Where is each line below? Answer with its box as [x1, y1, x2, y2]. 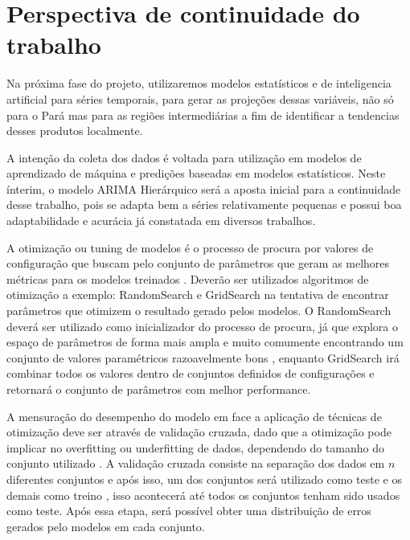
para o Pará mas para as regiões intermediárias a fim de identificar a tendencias [6, 106, 400, 123]
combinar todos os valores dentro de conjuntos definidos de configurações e [6, 365, 375, 382]
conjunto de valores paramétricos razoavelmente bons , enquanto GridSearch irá [6, 349, 400, 366]
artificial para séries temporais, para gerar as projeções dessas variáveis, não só [6, 90, 394, 107]
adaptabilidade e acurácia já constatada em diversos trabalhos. [6, 212, 316, 229]
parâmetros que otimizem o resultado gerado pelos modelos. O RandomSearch [6, 302, 392, 319]
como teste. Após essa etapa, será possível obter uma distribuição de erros [6, 502, 371, 519]
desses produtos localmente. [6, 122, 143, 139]
